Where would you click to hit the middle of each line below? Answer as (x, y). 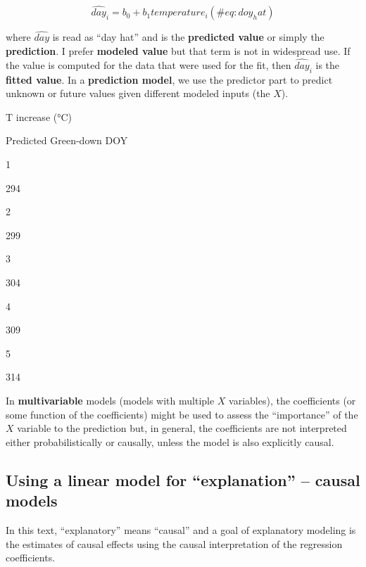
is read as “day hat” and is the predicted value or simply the (188, 37)
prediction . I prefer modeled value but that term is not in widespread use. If (178, 51)
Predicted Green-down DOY (67, 140)
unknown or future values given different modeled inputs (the (138, 93)
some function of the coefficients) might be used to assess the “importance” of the (182, 414)
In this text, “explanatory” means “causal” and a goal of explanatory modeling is (181, 529)
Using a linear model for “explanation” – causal (183, 479)
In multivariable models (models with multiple (110, 400)
